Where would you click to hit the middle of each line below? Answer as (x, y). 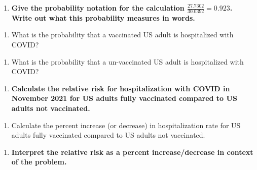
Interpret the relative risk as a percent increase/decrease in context (132, 152)
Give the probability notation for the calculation (98, 8)
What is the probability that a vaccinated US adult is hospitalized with (122, 35)
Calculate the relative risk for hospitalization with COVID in (121, 88)
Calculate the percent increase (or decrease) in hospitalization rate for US (126, 125)
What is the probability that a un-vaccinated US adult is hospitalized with (127, 61)
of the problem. (39, 162)
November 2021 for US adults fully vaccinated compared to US (124, 98)
